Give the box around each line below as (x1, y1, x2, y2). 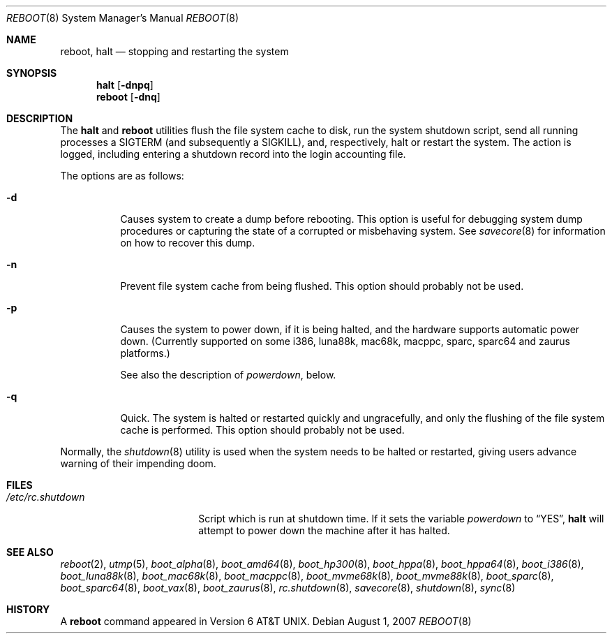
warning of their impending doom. (60, 457, 216, 469)
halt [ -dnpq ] (96, 79, 154, 91)
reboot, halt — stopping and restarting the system (60, 45, 289, 57)
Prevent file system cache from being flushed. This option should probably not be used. (120, 280, 524, 292)
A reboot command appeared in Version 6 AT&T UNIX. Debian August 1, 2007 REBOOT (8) (60, 615, 472, 627)
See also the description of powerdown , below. (120, 369, 336, 381)
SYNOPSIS (6, 67, 57, 79)
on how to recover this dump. (120, 237, 255, 249)
